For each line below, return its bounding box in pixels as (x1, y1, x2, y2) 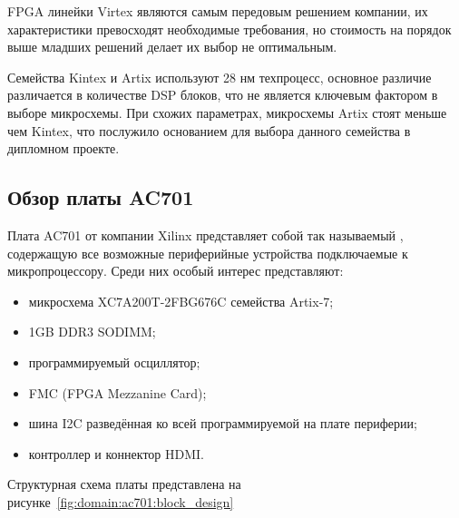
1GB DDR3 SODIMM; (28, 322, 156, 341)
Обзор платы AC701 (7, 183, 194, 211)
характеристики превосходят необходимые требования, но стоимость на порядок (7, 19, 452, 38)
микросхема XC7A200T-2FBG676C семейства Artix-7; (28, 291, 334, 310)
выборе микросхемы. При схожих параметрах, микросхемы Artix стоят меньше (7, 103, 447, 122)
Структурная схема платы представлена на (7, 474, 241, 494)
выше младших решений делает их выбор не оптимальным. (7, 37, 337, 56)
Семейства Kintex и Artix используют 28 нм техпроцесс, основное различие (7, 67, 432, 86)
